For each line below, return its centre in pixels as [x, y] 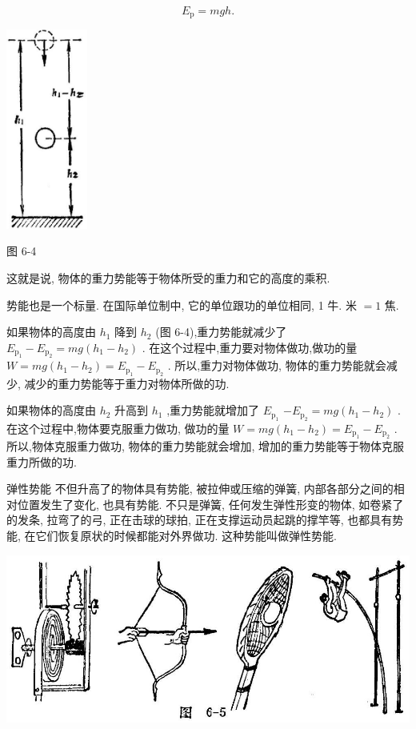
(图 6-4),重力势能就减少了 [221, 332]
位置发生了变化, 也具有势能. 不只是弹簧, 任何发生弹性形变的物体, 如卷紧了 [210, 504]
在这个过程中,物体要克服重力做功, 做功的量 [118, 428]
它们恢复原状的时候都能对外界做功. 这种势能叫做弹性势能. [186, 535]
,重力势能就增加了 [213, 410]
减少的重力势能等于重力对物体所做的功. [127, 383]
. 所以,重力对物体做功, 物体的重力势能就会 [277, 365]
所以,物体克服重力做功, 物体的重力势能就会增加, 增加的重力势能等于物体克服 [205, 446]
